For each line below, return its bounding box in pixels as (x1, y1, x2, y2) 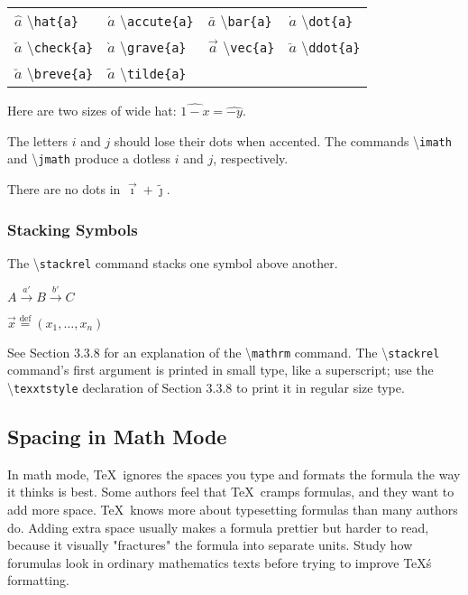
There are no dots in (7, 180, 121, 199)
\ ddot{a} (301, 36, 361, 57)
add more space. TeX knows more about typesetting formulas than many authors (7, 499, 458, 518)
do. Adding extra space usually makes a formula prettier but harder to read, (7, 517, 429, 536)
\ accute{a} (120, 10, 194, 31)
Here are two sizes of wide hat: (7, 101, 177, 120)
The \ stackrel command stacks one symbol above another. (7, 253, 338, 272)
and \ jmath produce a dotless (7, 149, 171, 168)
